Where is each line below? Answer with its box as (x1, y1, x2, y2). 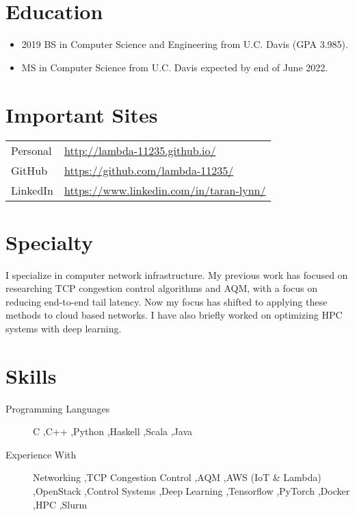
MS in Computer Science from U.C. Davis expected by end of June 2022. (21, 60, 328, 74)
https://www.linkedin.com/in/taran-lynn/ (64, 182, 266, 199)
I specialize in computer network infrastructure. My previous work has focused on (5, 267, 348, 282)
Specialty (5, 228, 93, 256)
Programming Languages (5, 401, 110, 415)
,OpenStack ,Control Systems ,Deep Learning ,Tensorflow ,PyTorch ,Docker (33, 484, 350, 498)
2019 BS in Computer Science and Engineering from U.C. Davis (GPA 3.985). (21, 37, 348, 51)
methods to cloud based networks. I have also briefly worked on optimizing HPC (5, 308, 343, 322)
